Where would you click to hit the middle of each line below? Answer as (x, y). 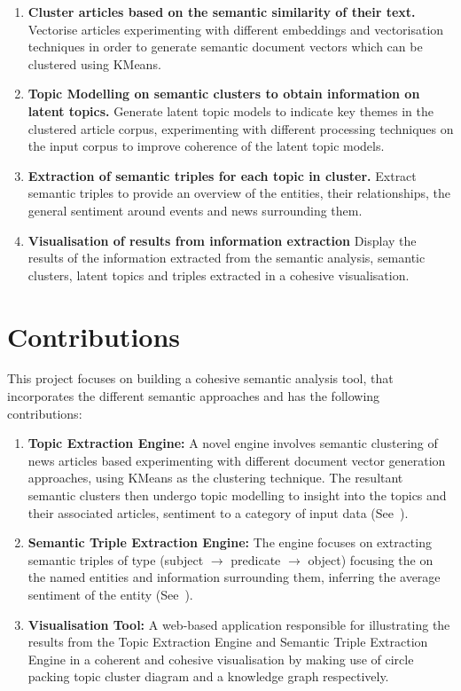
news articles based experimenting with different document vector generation (237, 460)
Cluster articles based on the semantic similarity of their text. (222, 12)
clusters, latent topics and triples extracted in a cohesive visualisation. (219, 275)
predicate (256, 559)
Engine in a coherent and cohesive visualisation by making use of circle (221, 659)
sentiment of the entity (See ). (110, 594)
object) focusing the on (371, 559)
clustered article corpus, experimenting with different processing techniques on (241, 128)
